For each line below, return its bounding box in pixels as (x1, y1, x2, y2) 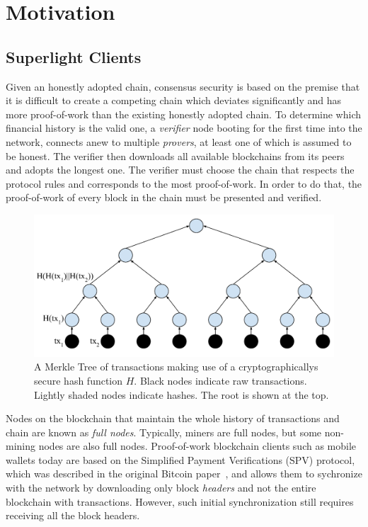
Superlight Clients (6, 45, 142, 67)
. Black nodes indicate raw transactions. (134, 373, 307, 387)
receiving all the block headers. (6, 508, 140, 523)
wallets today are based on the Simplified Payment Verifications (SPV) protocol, (6, 452, 355, 467)
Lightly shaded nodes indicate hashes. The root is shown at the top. (34, 387, 329, 402)
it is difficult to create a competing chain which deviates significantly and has (6, 93, 341, 108)
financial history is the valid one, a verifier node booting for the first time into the (6, 120, 362, 135)
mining (6, 438, 36, 453)
